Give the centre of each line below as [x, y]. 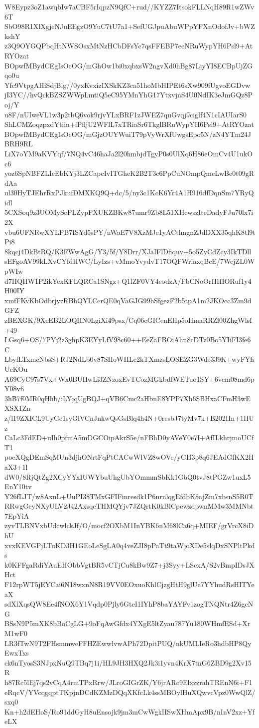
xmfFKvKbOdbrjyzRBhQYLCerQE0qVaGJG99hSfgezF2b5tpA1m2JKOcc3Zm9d [128, 300]
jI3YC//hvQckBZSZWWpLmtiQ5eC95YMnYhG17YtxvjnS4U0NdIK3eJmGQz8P [129, 95]
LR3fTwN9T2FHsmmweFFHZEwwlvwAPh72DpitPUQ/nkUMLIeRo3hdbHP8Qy [128, 643]
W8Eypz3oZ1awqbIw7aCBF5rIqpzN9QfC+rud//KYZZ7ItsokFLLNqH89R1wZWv [129, 6]
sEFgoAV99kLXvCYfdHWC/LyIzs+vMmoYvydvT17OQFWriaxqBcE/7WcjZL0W [130, 261]
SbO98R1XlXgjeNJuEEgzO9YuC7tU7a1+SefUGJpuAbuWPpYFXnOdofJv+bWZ [130, 26]
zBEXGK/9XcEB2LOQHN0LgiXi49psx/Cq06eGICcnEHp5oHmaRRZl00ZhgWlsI [129, 320]
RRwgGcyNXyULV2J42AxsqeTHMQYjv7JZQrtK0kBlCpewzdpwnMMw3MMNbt [129, 506]
